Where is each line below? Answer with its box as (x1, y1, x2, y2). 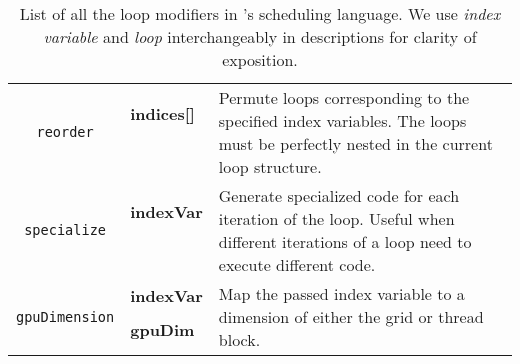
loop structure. (218, 155, 322, 178)
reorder (36, 124, 94, 140)
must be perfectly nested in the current (218, 132, 493, 155)
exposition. (222, 48, 298, 71)
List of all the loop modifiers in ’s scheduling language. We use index (19, 2, 501, 25)
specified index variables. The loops (218, 109, 467, 132)
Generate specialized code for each (218, 184, 460, 207)
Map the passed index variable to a (218, 282, 465, 305)
